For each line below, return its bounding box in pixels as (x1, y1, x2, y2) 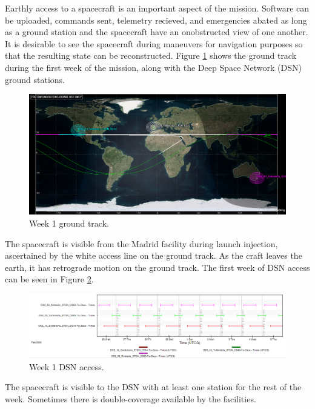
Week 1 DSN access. (29, 360, 104, 373)
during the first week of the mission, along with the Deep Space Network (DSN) (5, 61, 302, 73)
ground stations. (5, 73, 65, 85)
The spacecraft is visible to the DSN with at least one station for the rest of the (5, 381, 302, 393)
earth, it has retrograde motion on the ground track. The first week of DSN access (5, 261, 310, 273)
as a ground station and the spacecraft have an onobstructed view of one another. (5, 25, 308, 38)
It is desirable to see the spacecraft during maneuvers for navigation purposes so (5, 37, 303, 50)
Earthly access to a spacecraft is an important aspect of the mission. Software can (5, 2, 310, 14)
